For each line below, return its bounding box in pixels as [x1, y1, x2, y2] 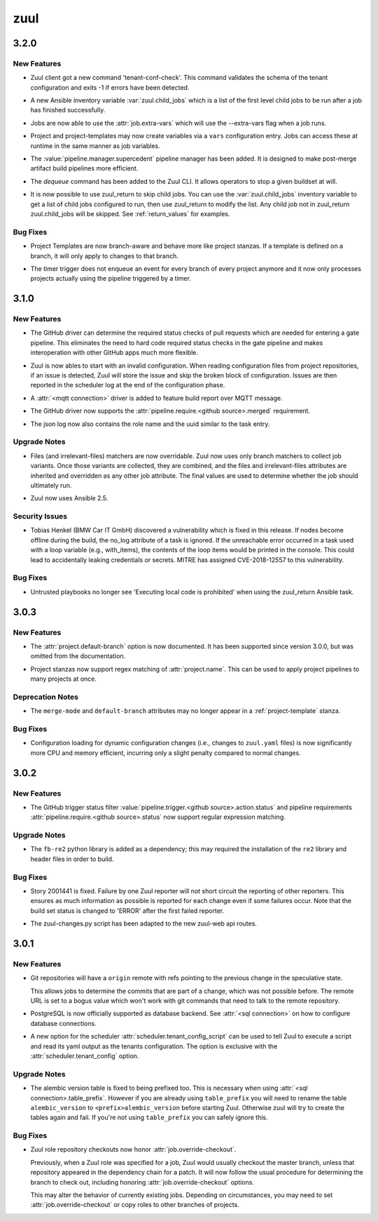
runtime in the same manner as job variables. [30, 141, 160, 150]
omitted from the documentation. [30, 652, 126, 660]
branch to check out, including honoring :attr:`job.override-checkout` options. [30, 1177, 255, 1186]
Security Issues [13, 512, 68, 521]
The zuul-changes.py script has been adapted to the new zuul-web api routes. [30, 919, 257, 928]
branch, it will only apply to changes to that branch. [30, 251, 178, 260]
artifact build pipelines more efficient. [30, 164, 139, 173]
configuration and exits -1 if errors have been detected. [30, 83, 190, 91]
